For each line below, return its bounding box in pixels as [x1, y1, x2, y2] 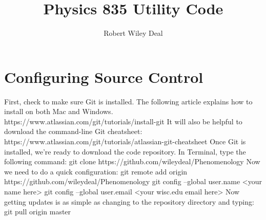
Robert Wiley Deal [104, 28, 163, 38]
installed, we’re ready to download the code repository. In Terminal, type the [4, 146, 246, 157]
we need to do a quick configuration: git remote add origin [4, 166, 188, 177]
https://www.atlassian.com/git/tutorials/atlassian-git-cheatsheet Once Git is [4, 136, 246, 147]
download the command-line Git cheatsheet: [4, 126, 142, 137]
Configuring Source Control [4, 66, 203, 87]
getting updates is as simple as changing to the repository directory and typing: [4, 196, 254, 207]
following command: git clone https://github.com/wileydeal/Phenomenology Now [4, 156, 260, 167]
